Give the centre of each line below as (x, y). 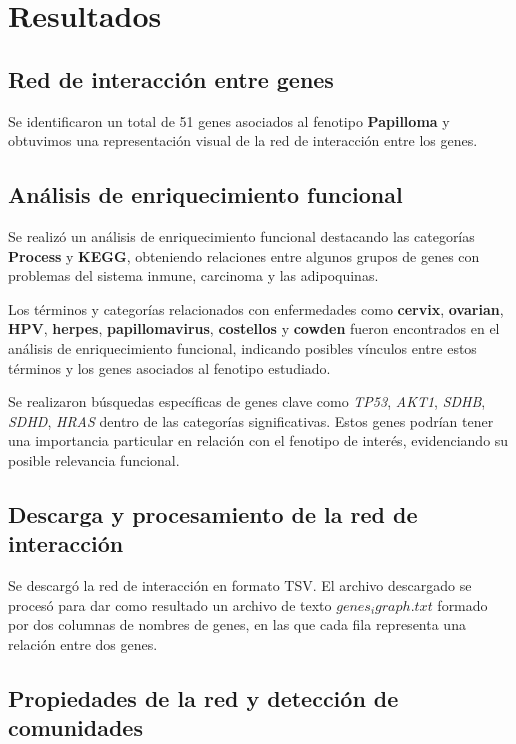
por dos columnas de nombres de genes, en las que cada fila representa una (237, 624)
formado (462, 604)
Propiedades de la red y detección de (203, 697)
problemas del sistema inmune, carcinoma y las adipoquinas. (193, 275)
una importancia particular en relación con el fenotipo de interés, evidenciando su (258, 440)
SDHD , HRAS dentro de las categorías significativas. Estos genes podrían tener (251, 420)
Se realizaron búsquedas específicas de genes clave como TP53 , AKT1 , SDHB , (247, 401)
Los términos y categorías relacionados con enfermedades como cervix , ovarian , (256, 308)
